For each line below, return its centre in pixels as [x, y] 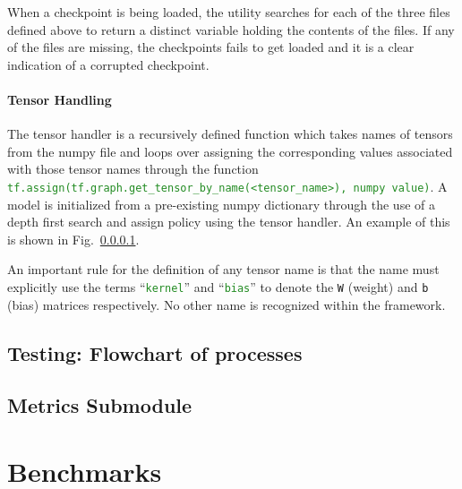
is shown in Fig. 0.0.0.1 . [73, 239]
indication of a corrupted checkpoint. [108, 64]
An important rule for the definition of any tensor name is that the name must [223, 269]
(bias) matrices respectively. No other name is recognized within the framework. [227, 304]
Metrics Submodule [100, 405]
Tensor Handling [60, 99]
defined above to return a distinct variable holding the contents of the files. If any [231, 29]
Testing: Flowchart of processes [155, 352]
